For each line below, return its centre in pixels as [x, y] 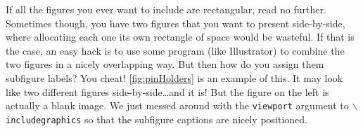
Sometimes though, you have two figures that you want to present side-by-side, [176, 23]
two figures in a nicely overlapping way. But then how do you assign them [165, 64]
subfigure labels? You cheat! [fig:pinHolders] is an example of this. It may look [174, 77]
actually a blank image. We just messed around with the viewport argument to [177, 105]
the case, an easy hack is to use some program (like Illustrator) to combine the [175, 50]
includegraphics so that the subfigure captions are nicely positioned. [157, 119]
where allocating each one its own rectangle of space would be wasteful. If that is [180, 37]
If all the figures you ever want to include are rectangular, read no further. [166, 9]
